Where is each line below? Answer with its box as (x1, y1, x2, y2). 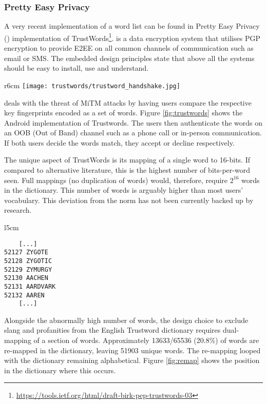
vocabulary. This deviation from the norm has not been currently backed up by (4, 194, 254, 205)
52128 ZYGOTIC (4, 257, 52, 265)
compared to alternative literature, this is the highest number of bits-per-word (4, 165, 250, 175)
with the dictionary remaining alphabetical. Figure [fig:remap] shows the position (4, 355, 260, 366)
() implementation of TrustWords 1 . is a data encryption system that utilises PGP (4, 31, 260, 43)
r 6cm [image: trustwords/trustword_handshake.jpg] (4, 79, 180, 90)
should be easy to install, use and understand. (4, 63, 149, 73)
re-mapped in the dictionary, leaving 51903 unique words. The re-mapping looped (4, 345, 261, 355)
